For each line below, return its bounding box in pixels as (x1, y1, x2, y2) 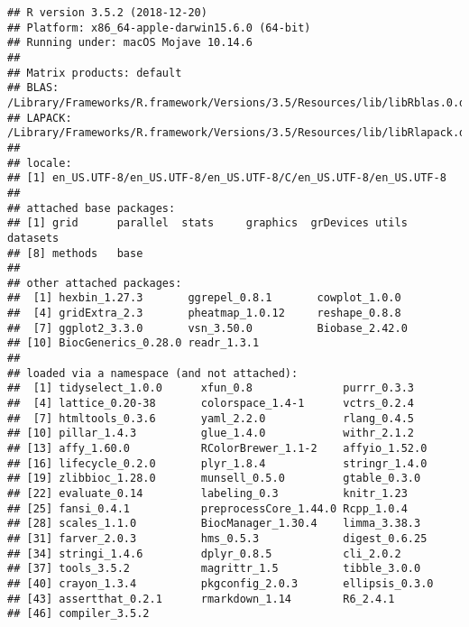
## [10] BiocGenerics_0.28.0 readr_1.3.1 (7, 337, 260, 350)
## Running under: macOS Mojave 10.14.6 (7, 36, 253, 50)
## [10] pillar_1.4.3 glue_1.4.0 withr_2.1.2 (7, 427, 415, 440)
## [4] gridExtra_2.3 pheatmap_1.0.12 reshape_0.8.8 (7, 307, 401, 320)
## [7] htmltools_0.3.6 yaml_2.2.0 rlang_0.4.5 (7, 411, 415, 425)
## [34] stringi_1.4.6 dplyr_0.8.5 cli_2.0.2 (7, 547, 401, 560)
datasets (7, 231, 60, 244)
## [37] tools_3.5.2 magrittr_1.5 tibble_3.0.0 (7, 562, 421, 576)
